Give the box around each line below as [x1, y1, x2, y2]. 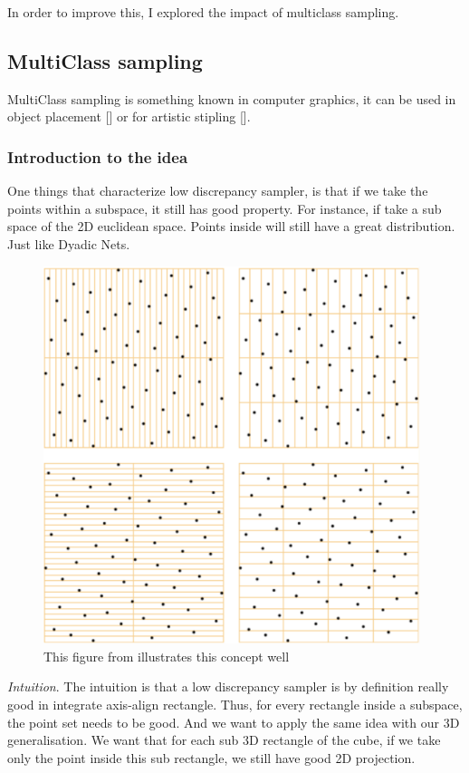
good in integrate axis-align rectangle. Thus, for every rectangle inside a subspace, [7, 694, 463, 713]
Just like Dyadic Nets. [7, 234, 130, 253]
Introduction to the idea [7, 145, 188, 168]
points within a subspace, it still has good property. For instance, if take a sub [7, 198, 442, 217]
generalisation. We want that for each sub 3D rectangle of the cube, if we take [7, 730, 441, 749]
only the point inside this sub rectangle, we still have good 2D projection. [7, 748, 416, 767]
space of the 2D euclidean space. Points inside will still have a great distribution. [7, 217, 455, 236]
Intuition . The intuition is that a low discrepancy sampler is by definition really [7, 677, 449, 696]
